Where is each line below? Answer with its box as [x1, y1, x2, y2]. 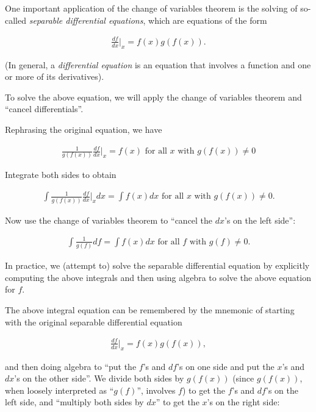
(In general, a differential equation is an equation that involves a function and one [5, 58, 311, 71]
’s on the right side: [207, 396, 280, 408]
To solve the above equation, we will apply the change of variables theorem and [5, 90, 302, 103]
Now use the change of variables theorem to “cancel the [5, 213, 213, 226]
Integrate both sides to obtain [5, 168, 117, 181]
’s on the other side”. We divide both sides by [14, 372, 184, 385]
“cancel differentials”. [5, 102, 84, 115]
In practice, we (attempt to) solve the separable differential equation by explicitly [5, 259, 310, 272]
